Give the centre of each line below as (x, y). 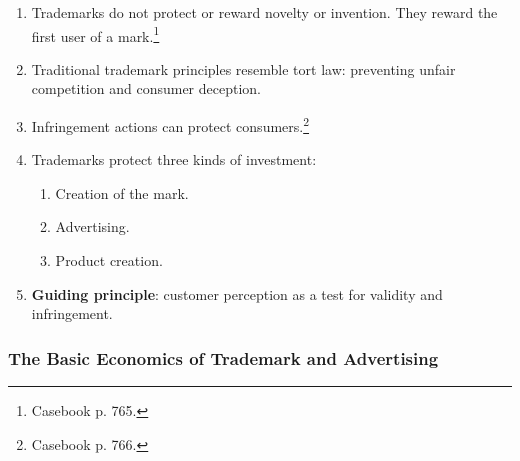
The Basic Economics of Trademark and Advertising (223, 357)
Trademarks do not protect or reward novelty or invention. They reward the (264, 12)
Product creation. (109, 260)
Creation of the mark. (122, 192)
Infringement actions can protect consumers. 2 (170, 124)
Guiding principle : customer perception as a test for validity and (237, 293)
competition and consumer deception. (146, 88)
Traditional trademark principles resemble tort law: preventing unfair (243, 68)
